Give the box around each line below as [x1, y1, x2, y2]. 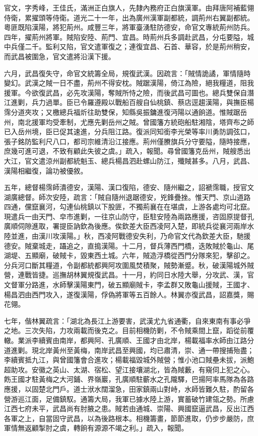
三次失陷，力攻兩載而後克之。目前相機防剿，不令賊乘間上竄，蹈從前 [24, 325, 247, 336]
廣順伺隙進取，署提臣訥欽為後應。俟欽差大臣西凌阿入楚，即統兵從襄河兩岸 [4, 221, 247, 231]
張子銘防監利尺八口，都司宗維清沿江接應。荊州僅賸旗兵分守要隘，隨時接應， [4, 136, 254, 146]
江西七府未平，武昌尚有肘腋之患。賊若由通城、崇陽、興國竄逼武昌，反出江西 [4, 403, 254, 414]
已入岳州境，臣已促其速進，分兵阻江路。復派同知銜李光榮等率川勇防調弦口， [4, 126, 254, 137]
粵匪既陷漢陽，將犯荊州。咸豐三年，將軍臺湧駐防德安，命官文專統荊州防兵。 [4, 22, 254, 32]
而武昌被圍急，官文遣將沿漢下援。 [4, 51, 115, 61]
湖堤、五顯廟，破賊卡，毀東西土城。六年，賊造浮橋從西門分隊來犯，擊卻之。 [4, 250, 254, 261]
